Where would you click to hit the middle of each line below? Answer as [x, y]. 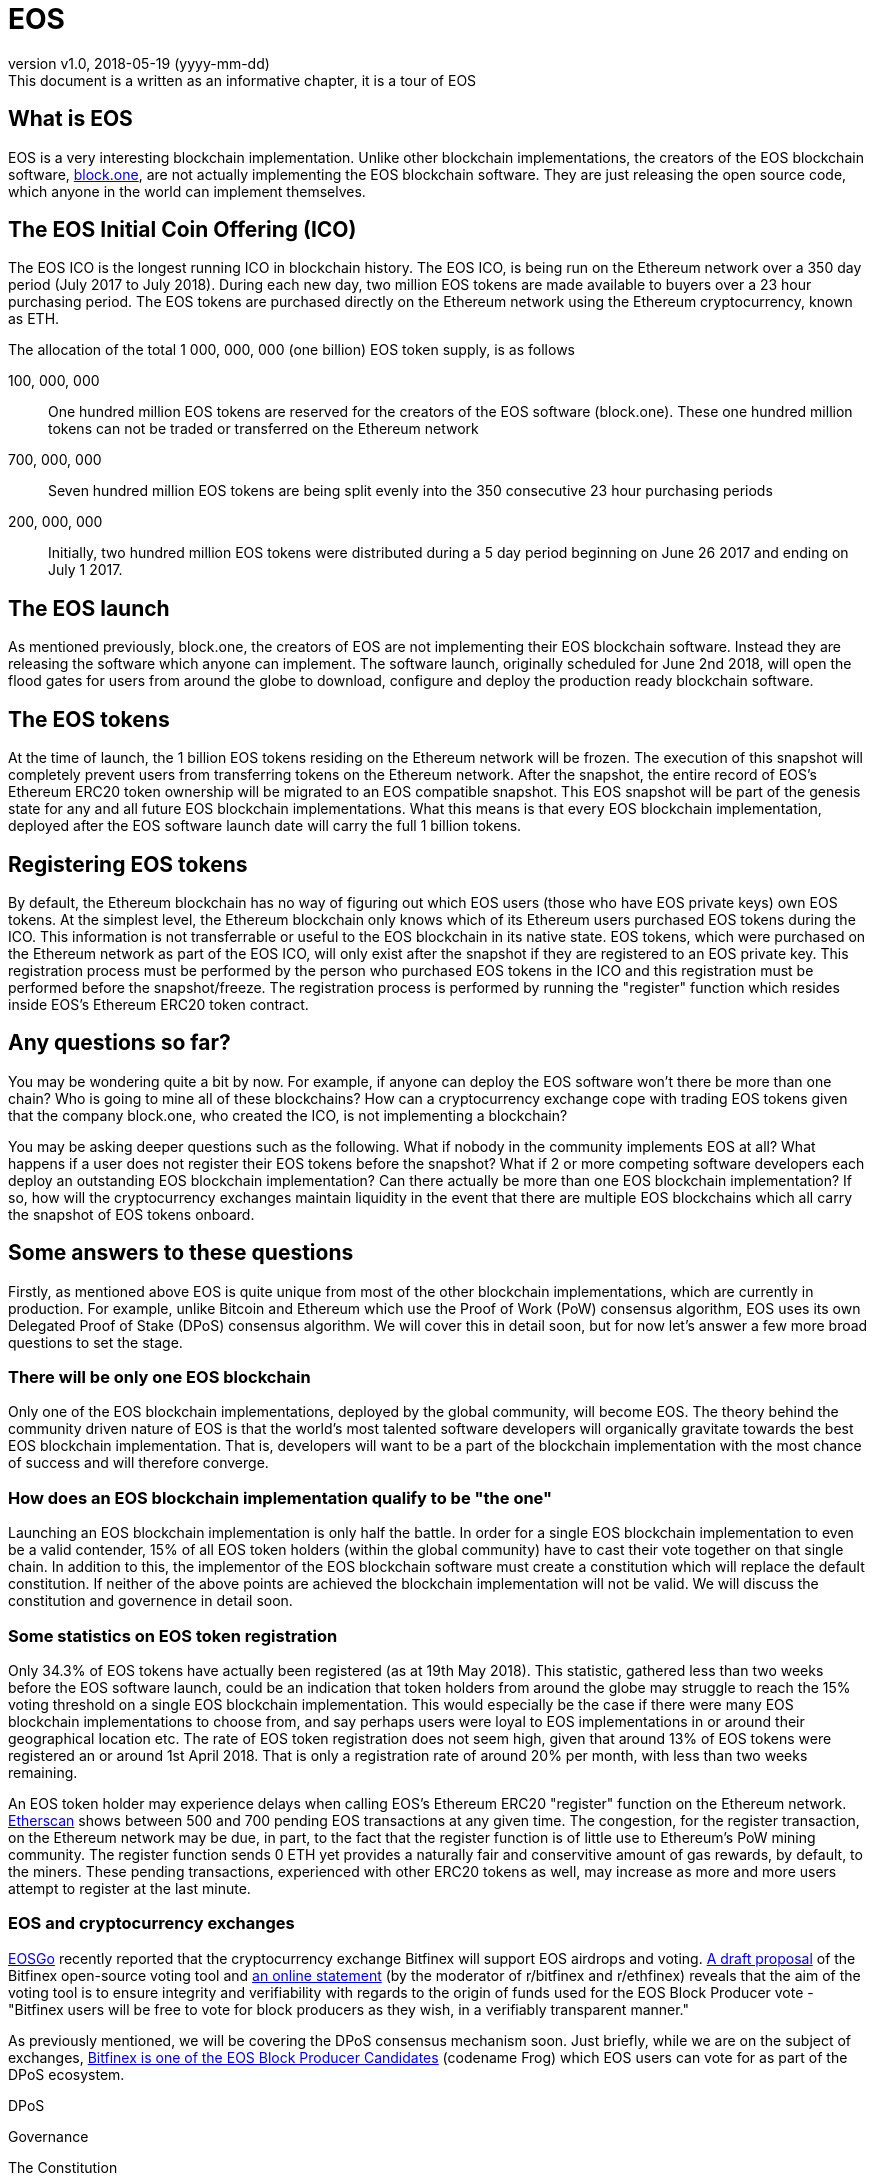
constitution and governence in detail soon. [150, 1601]
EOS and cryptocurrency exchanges [151, 1923]
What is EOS [70, 119]
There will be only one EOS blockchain [159, 1377]
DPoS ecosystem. [66, 2074]
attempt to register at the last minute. [129, 1888]
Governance [48, 2136]
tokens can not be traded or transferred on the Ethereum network [263, 429]
